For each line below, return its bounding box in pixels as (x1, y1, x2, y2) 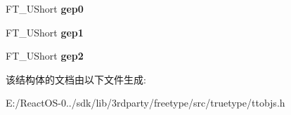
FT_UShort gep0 (6, 1, 84, 15)
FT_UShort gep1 (6, 25, 84, 39)
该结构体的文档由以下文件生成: (6, 72, 146, 86)
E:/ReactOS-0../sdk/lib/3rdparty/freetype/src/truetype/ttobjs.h (6, 95, 285, 110)
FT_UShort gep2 (6, 48, 84, 63)
